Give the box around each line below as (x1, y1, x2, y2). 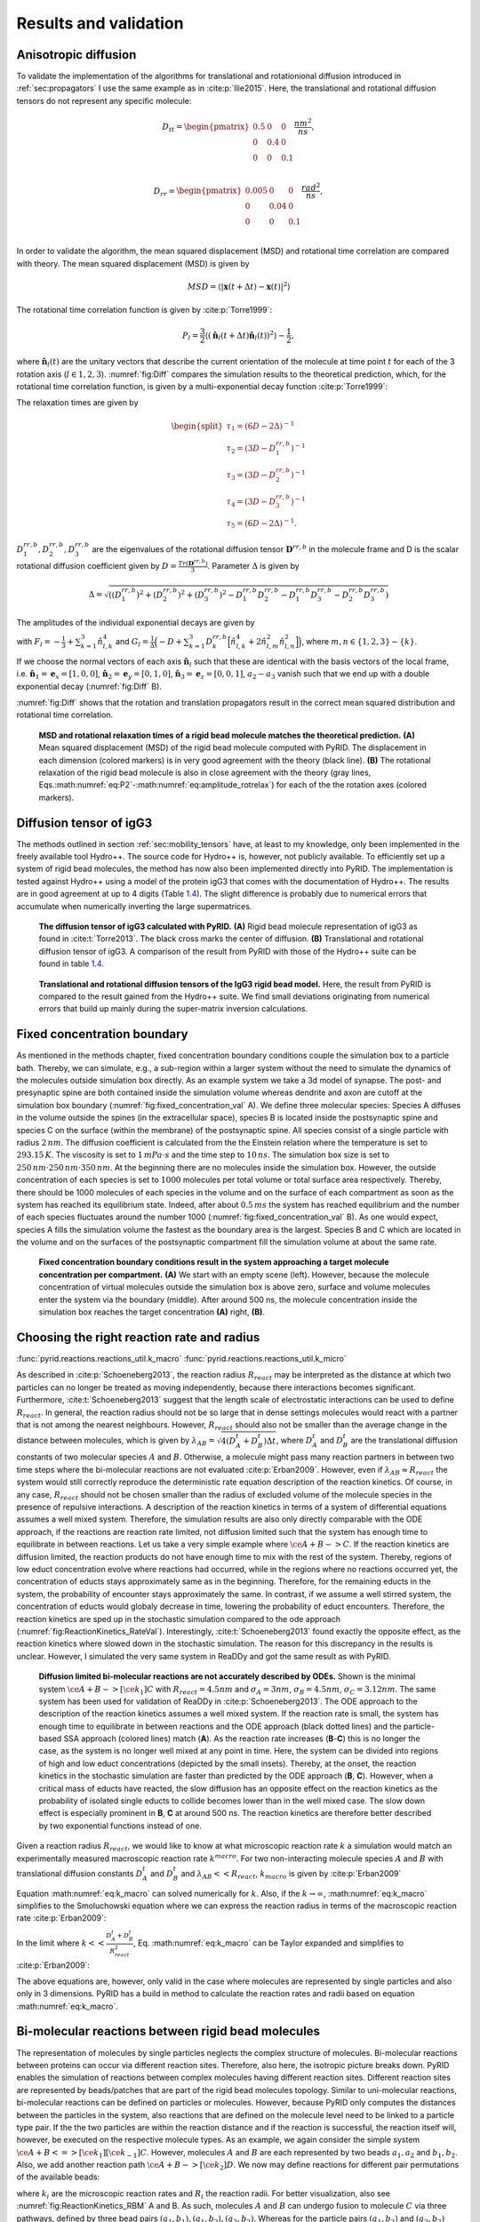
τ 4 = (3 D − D (226, 496, 276, 508)
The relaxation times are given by (16, 397, 139, 408)
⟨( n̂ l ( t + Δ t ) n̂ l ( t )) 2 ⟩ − (204, 329, 285, 342)
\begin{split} (171, 420, 224, 431)
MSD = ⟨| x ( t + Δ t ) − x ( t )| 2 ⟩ (187, 280, 291, 292)
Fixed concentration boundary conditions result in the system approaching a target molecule (38, 1257, 389, 1267)
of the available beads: (16, 2171, 100, 2182)
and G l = (116, 636, 149, 649)
